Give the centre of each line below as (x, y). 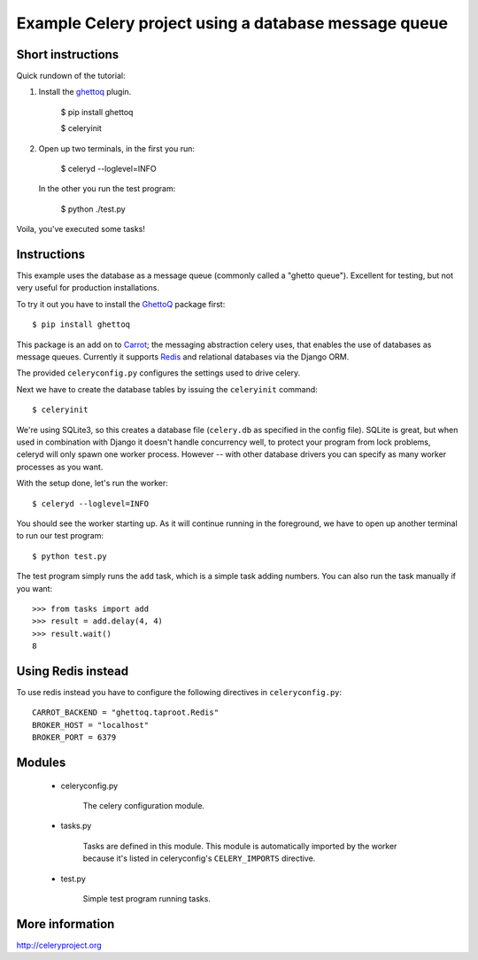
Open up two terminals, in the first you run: (116, 148)
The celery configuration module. (144, 805)
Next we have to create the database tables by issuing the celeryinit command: (167, 389)
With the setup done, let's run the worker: (92, 484)
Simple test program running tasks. (147, 898)
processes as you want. (60, 467)
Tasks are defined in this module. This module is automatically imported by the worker (240, 846)
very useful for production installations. (88, 288)
